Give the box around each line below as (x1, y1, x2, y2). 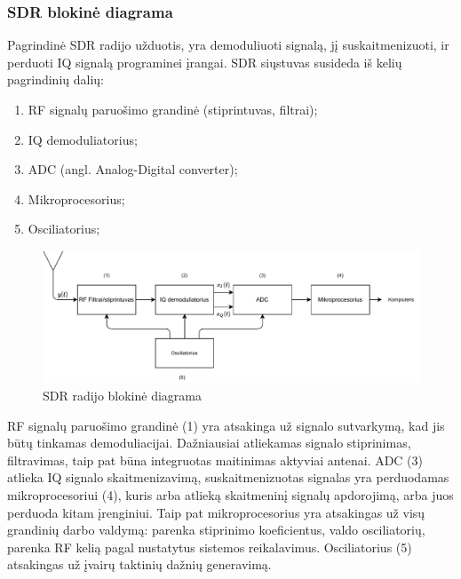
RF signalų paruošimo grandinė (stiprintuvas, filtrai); (28, 100, 318, 118)
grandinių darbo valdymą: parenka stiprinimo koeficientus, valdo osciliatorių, (7, 520, 425, 539)
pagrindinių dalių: (7, 70, 104, 89)
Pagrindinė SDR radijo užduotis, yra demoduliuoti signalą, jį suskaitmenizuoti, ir (7, 36, 449, 54)
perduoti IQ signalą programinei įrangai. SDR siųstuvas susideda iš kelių (7, 52, 402, 71)
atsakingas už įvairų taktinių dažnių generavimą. (7, 555, 272, 574)
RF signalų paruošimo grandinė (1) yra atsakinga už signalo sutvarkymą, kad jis (7, 416, 445, 434)
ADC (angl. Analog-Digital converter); (28, 160, 238, 178)
